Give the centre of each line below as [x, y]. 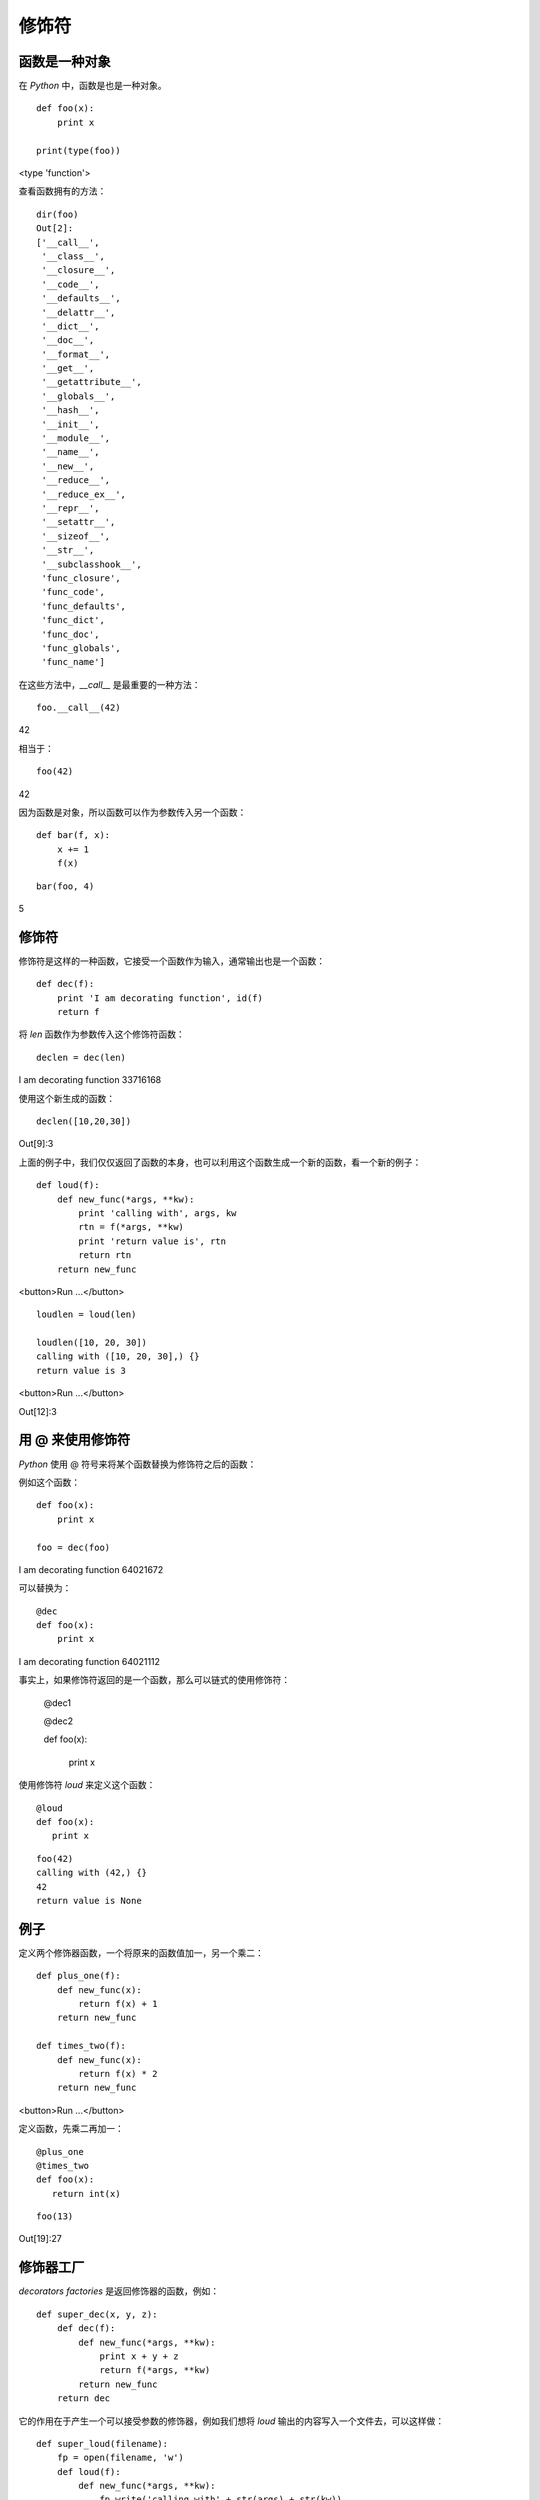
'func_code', [73, 592]
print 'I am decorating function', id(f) [160, 998]
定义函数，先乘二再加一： [71, 2129]
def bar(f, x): [73, 835]
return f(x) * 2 [118, 2073]
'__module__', [76, 438]
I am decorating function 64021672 [91, 1569]
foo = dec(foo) [73, 1547]
